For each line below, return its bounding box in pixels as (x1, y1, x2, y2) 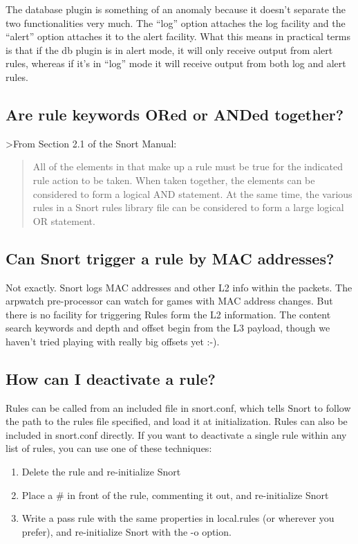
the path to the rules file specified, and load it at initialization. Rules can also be (6, 414, 348, 428)
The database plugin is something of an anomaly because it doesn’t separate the (6, 2, 346, 16)
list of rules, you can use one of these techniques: (6, 441, 212, 455)
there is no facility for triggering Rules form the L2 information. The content (6, 307, 331, 321)
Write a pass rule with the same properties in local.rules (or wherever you (21, 511, 335, 525)
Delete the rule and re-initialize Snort (21, 464, 181, 479)
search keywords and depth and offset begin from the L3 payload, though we (6, 320, 330, 335)
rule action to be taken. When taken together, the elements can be (32, 172, 315, 187)
